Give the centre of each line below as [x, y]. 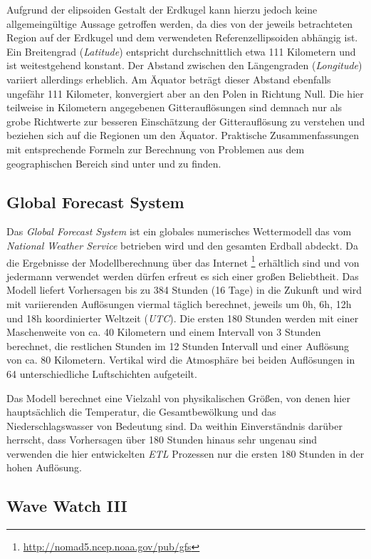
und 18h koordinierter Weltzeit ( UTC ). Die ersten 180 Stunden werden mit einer [183, 318]
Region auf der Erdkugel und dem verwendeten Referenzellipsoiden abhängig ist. [182, 37]
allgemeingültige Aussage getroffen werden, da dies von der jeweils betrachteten [180, 23]
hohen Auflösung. [44, 467]
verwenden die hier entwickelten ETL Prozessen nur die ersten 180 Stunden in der [185, 453]
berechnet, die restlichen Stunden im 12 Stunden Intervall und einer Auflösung [178, 345]
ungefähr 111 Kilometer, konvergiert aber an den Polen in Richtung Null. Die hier [185, 93]
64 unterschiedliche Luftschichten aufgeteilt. [102, 373]
